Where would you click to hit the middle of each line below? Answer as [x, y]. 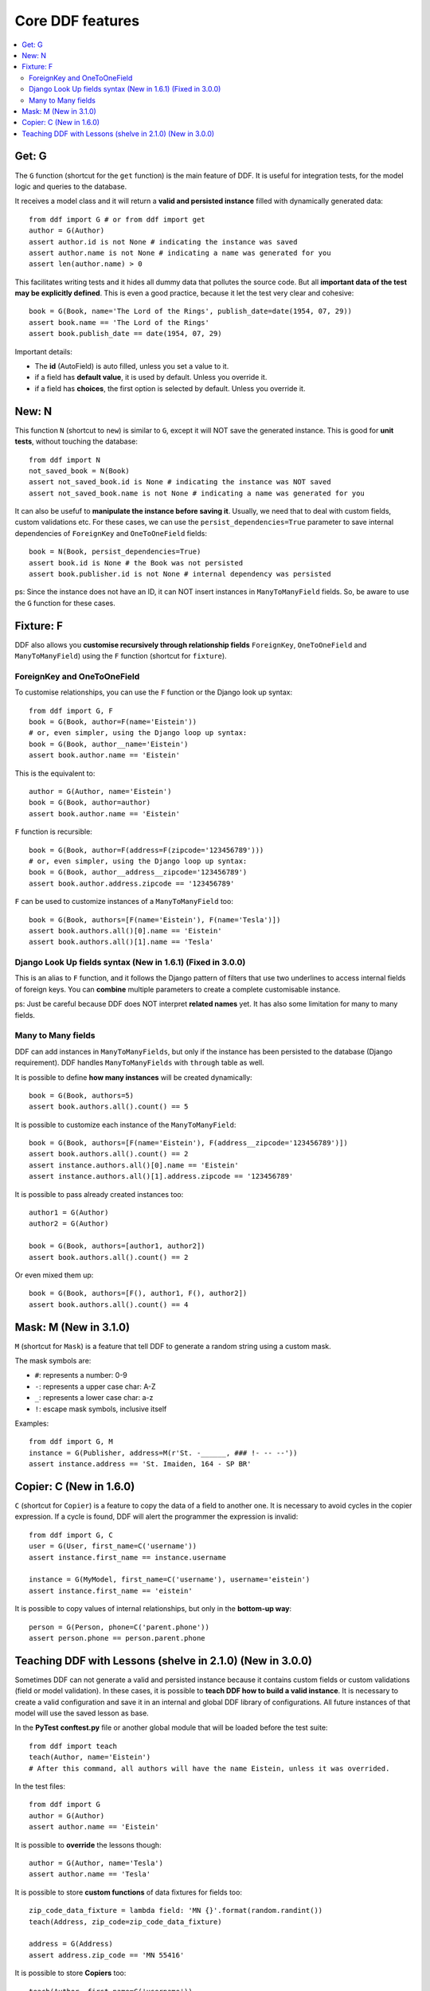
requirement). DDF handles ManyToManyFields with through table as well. [139, 1062]
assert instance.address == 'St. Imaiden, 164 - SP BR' [140, 1464]
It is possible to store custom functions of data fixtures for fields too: [129, 1892]
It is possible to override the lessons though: [88, 1844]
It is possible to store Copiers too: [70, 1973]
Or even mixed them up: [54, 1275]
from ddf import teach [73, 1746]
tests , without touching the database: [76, 441]
